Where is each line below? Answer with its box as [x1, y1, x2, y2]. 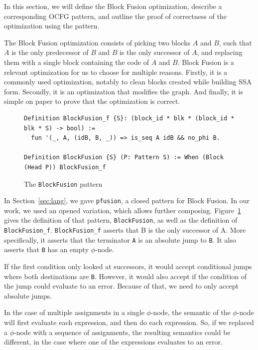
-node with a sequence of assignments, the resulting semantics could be [14, 327, 231, 337]
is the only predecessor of [11, 47, 89, 57]
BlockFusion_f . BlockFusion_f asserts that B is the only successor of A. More [4, 225, 246, 235]
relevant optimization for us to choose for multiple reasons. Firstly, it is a [4, 66, 228, 77]
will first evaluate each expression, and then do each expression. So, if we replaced [4, 317, 254, 328]
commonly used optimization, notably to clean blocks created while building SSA [4, 76, 252, 87]
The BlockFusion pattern [24, 178, 103, 189]
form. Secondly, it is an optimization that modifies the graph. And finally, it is [4, 86, 243, 96]
